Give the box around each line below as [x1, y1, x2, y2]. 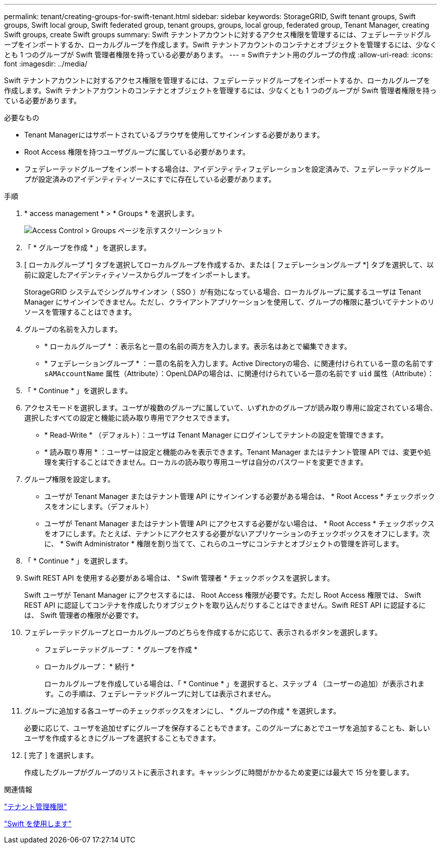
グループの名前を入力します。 [24, 325, 122, 333]
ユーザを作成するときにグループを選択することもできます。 [24, 734, 220, 742]
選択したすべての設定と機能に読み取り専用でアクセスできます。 [24, 413, 234, 422]
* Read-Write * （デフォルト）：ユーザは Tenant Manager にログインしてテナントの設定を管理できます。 [44, 431, 388, 439]
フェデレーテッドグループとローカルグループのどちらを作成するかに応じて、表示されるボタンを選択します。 [24, 628, 382, 637]
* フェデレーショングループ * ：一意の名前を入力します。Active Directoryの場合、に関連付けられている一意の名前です [44, 359, 434, 368]
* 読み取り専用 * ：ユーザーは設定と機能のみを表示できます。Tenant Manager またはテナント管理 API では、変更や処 [44, 448, 431, 456]
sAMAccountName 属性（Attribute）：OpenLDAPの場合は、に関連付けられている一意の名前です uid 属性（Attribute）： [44, 369, 434, 378]
